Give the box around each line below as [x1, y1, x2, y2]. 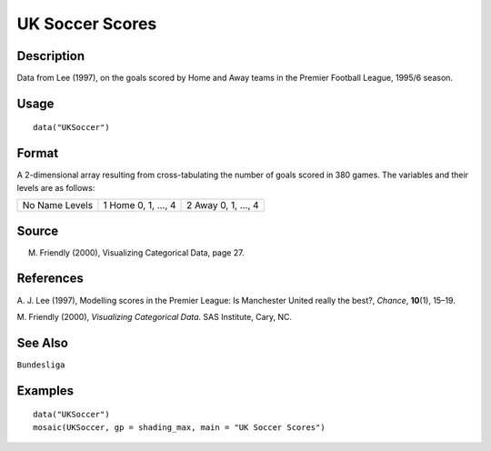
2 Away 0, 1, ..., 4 [186, 199, 259, 212]
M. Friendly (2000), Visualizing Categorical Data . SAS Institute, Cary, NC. [16, 311, 293, 322]
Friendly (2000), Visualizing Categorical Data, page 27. [39, 246, 245, 258]
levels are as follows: [16, 182, 95, 193]
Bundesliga [16, 359, 65, 370]
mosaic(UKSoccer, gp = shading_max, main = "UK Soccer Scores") [33, 422, 326, 432]
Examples [16, 383, 75, 398]
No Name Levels [22, 199, 94, 212]
